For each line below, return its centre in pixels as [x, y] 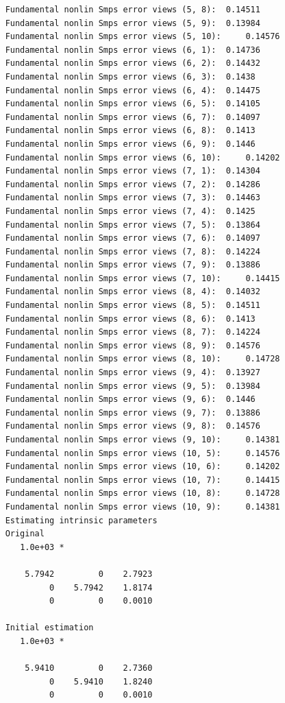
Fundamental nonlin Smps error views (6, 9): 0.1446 [130, 144]
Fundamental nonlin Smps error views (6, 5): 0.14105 [133, 104]
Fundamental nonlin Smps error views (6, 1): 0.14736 [133, 50]
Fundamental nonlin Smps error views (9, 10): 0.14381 [142, 440]
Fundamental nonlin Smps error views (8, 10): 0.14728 [142, 359]
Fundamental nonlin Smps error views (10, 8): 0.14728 [142, 493]
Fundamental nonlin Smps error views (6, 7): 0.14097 [133, 117]
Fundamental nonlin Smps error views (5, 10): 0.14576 [142, 37]
